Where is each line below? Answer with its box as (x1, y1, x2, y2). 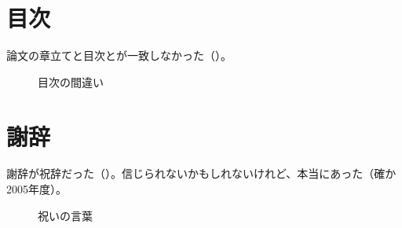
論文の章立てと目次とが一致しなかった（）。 (6, 47, 232, 64)
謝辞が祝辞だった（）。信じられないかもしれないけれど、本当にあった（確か (6, 165, 397, 182)
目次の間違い (38, 73, 104, 90)
